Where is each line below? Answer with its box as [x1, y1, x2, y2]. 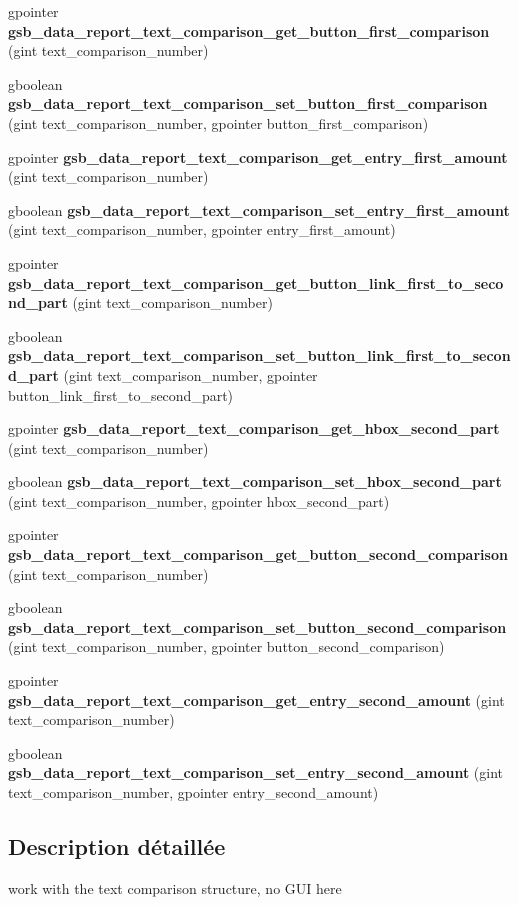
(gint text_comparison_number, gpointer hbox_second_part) [8, 490, 390, 511]
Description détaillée [8, 830, 226, 861]
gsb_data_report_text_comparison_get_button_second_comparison [8, 544, 508, 565]
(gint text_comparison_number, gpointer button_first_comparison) [8, 112, 429, 133]
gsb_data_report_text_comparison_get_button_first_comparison [8, 20, 490, 41]
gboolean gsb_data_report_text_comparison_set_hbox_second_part [8, 471, 502, 492]
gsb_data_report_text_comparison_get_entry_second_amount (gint [8, 689, 505, 710]
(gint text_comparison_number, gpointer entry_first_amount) [8, 219, 396, 240]
